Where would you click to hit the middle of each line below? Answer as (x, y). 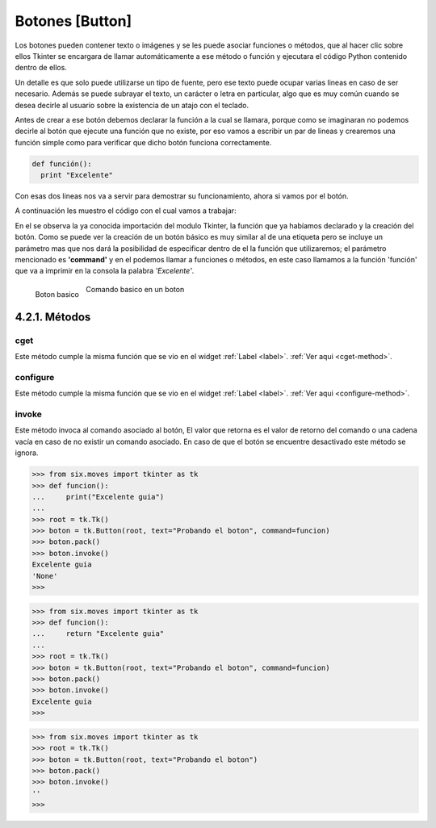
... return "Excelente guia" (98, 634)
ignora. (27, 453)
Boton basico (57, 294)
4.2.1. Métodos (53, 317)
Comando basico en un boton (135, 289)
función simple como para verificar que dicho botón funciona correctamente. (143, 142)
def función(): (62, 164)
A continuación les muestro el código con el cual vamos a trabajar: (126, 211)
